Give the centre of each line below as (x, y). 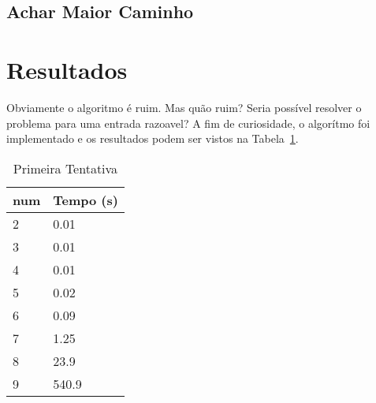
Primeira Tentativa (65, 168)
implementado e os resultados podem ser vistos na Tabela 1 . (153, 138)
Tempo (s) (86, 200)
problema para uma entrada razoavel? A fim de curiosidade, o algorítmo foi (188, 123)
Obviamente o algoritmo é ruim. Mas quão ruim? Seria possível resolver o (184, 107)
